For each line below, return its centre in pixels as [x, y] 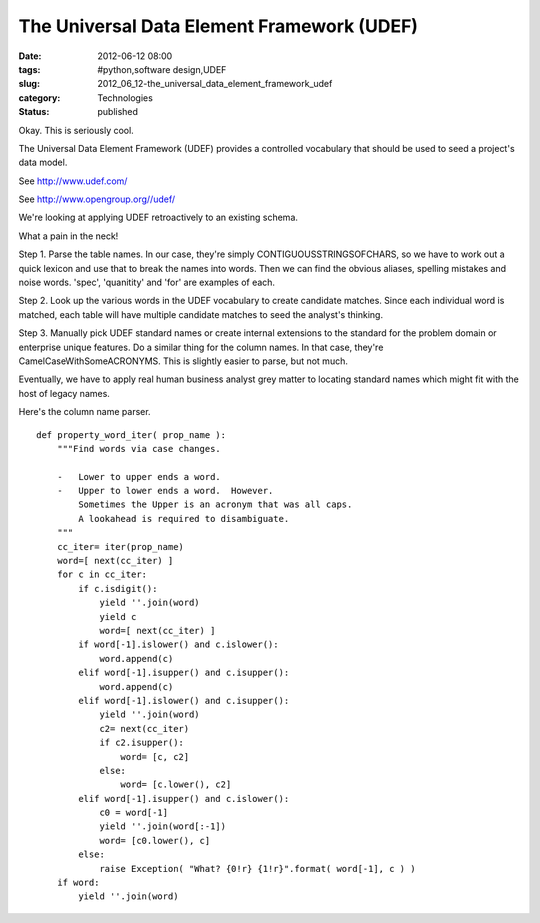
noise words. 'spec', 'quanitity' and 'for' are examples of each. [146, 282]
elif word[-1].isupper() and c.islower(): [184, 798]
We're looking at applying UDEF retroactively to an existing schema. [158, 217]
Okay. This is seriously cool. [76, 130]
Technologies [125, 97]
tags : [29, 69]
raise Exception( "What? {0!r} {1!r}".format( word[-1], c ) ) [257, 868]
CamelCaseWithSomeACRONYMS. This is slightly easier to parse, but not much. [183, 361]
